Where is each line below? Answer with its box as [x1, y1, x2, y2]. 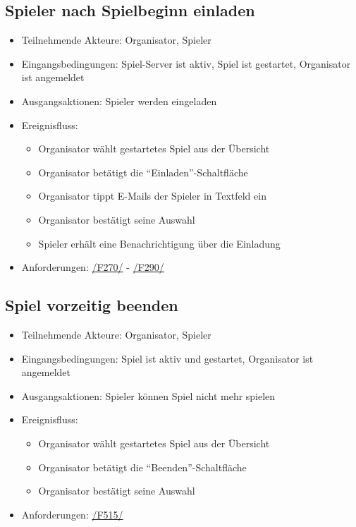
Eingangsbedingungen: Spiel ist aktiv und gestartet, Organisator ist [21, 351, 314, 365]
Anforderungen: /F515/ [21, 507, 123, 521]
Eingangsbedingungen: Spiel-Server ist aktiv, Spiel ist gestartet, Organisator [21, 56, 351, 71]
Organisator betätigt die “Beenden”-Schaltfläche [38, 459, 247, 474]
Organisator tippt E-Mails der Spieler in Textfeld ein [38, 188, 266, 203]
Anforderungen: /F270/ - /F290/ [21, 260, 164, 274]
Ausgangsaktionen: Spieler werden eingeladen [21, 93, 217, 108]
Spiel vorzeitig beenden [5, 294, 178, 316]
